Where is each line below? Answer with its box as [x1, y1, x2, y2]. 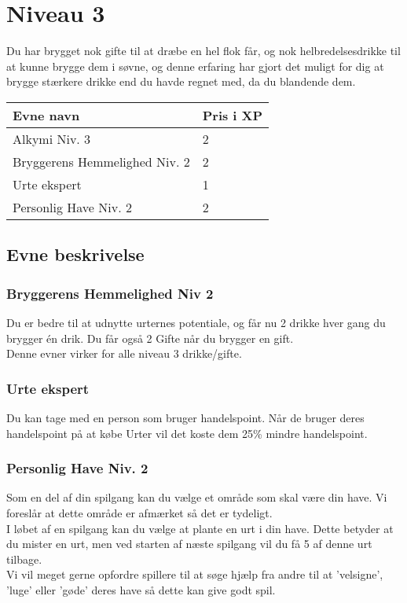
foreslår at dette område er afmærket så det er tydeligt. [6, 504, 273, 520]
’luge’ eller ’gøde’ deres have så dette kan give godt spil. [6, 581, 276, 597]
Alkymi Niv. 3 [13, 129, 91, 148]
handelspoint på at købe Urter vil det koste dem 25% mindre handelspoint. [6, 425, 368, 441]
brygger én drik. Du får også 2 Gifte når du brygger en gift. [6, 329, 294, 346]
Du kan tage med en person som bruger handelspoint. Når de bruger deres [6, 409, 365, 425]
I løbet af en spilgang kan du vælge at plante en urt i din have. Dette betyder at [6, 520, 394, 536]
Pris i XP [202, 105, 263, 124]
